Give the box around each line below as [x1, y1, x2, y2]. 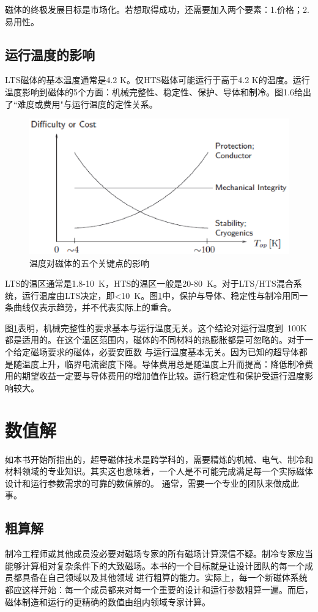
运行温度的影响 [5, 45, 95, 64]
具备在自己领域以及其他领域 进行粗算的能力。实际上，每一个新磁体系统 [21, 571, 308, 584]
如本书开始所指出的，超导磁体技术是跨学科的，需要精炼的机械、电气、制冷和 [5, 452, 313, 465]
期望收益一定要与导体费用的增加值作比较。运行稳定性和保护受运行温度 [21, 369, 305, 382]
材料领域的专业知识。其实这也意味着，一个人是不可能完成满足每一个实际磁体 [5, 465, 313, 477]
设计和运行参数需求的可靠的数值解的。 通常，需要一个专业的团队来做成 [5, 476, 290, 489]
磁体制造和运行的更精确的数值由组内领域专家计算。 [5, 595, 210, 608]
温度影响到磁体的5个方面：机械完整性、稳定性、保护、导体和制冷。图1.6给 [5, 85, 303, 98]
